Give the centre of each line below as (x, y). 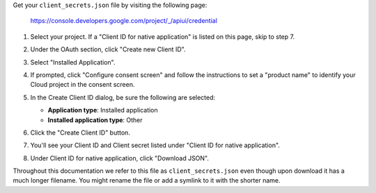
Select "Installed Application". (73, 62)
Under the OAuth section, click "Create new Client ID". (108, 49)
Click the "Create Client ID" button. (80, 133)
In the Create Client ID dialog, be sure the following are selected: (123, 97)
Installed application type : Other (95, 120)
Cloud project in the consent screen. (83, 85)
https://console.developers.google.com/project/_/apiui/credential (124, 21)
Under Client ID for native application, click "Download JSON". (119, 158)
